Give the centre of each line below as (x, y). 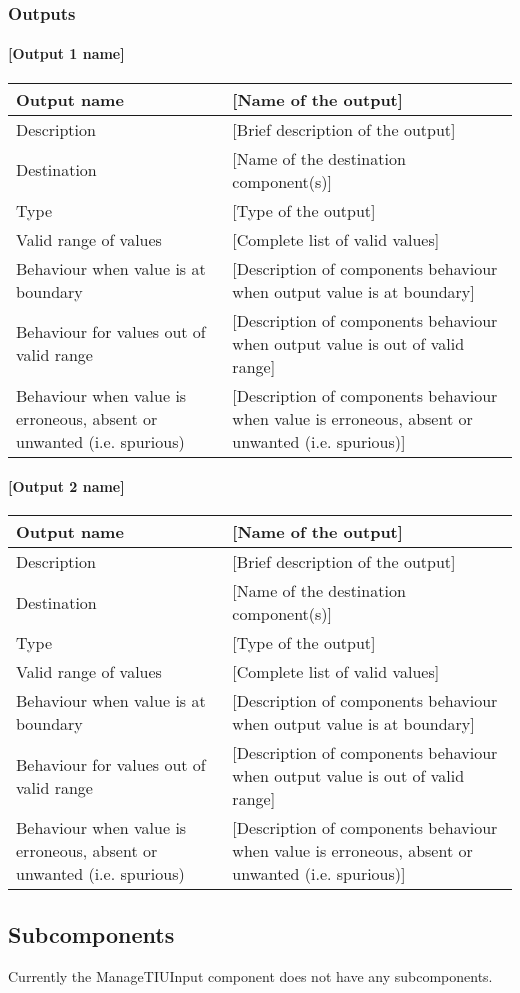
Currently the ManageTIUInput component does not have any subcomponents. (250, 975)
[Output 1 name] (66, 53)
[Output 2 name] (66, 486)
